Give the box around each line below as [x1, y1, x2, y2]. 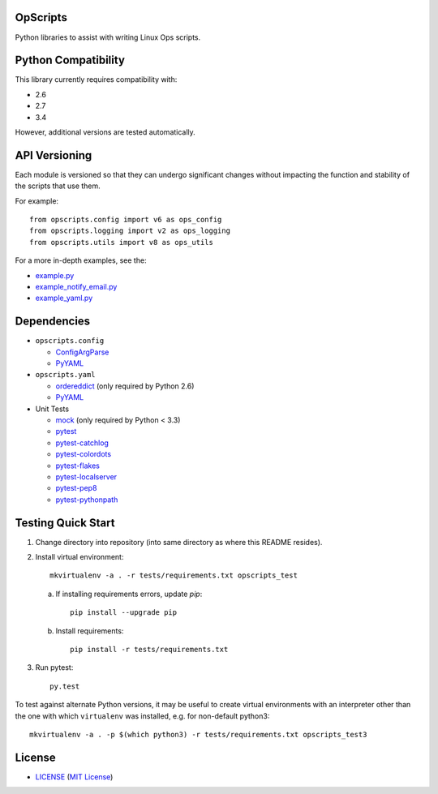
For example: [15, 195, 59, 206]
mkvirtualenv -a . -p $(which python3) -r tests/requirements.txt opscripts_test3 [29, 730, 367, 739]
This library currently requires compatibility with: [15, 75, 178, 84]
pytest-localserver [55, 472, 118, 482]
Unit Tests [35, 404, 69, 414]
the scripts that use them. [15, 181, 101, 191]
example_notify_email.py [35, 282, 118, 292]
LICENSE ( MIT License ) [35, 771, 114, 782]
